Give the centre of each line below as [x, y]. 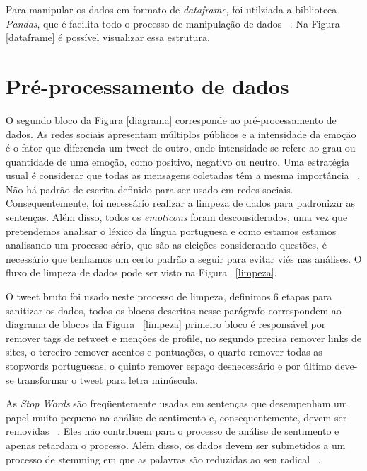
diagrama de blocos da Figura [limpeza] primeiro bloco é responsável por [166, 324]
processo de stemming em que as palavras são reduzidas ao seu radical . [163, 459]
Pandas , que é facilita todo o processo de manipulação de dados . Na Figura [173, 23]
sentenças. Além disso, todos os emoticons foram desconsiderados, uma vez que [177, 217]
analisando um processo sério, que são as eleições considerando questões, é [166, 245]
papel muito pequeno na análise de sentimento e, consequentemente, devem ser [176, 417]
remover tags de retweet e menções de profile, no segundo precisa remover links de [184, 337]
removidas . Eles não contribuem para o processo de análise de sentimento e [173, 431]
